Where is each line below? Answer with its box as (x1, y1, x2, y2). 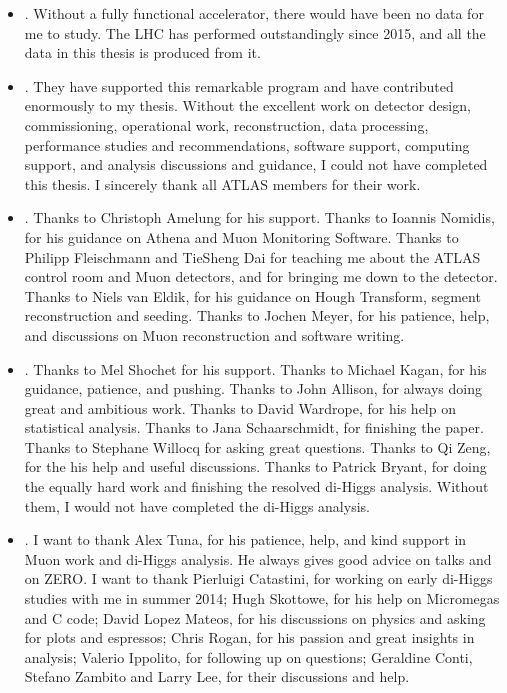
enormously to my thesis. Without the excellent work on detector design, (24, 95, 471, 116)
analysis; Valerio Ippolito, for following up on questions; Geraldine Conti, (24, 646, 473, 667)
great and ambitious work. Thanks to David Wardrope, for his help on (24, 397, 456, 418)
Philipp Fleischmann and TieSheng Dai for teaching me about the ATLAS (24, 246, 481, 267)
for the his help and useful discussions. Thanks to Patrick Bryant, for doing (24, 456, 487, 477)
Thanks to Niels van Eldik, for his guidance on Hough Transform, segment (24, 285, 481, 306)
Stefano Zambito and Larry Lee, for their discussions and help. (24, 666, 410, 687)
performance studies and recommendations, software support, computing (24, 134, 470, 155)
